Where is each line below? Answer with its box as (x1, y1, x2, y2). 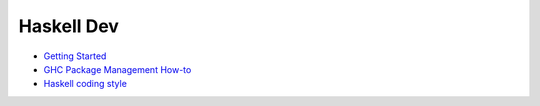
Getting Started (43, 50, 107, 62)
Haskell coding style (43, 78, 127, 90)
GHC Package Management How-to (43, 63, 192, 75)
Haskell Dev (18, 15, 120, 37)
